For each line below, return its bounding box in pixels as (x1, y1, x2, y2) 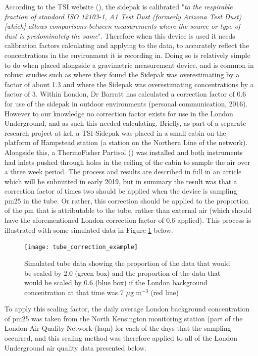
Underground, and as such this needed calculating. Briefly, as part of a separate (4, 118, 246, 128)
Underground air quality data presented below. (4, 342, 147, 353)
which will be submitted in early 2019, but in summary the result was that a (4, 176, 237, 186)
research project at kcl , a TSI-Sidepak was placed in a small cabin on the (4, 127, 226, 138)
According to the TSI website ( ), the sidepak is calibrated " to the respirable (4, 1, 233, 11)
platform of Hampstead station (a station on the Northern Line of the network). (4, 137, 248, 148)
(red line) (151, 287, 179, 297)
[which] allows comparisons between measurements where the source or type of (4, 21, 241, 31)
